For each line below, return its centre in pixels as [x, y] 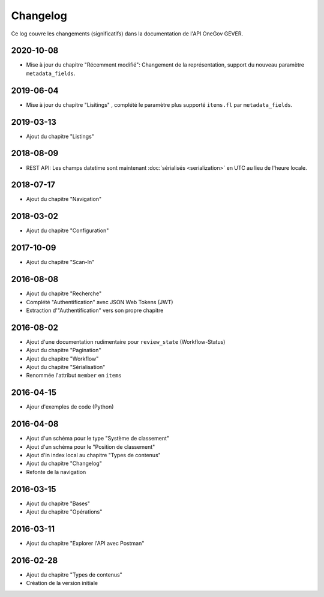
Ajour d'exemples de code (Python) [70, 407]
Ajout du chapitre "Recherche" [64, 293]
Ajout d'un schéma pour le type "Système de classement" [98, 439]
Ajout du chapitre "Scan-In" [60, 262]
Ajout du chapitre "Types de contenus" [74, 574]
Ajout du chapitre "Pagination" [64, 350]
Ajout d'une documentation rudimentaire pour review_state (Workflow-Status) [126, 341]
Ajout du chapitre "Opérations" [64, 512]
